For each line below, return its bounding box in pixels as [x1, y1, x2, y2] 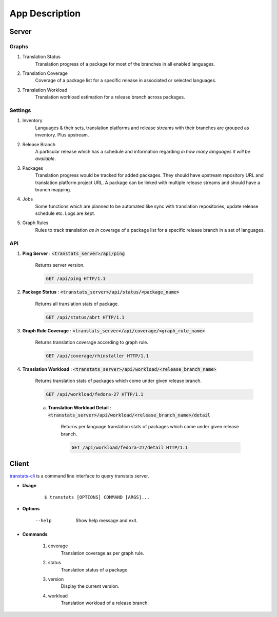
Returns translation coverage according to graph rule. [35, 339, 149, 346]
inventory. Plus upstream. [35, 132, 89, 138]
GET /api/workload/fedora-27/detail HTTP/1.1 [71, 444, 188, 450]
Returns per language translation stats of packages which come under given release [61, 424, 240, 430]
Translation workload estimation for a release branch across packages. [35, 94, 186, 100]
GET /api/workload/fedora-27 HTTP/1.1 [46, 391, 144, 397]
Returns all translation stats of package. [35, 301, 119, 307]
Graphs [9, 43, 28, 50]
